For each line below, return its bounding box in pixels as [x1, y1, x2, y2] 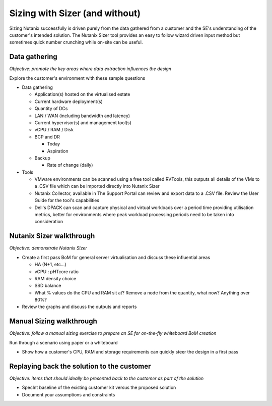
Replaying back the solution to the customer [9, 362, 151, 371]
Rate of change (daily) [47, 162, 93, 168]
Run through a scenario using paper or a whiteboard [9, 339, 118, 345]
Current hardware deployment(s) [34, 98, 103, 105]
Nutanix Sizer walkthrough [9, 232, 95, 240]
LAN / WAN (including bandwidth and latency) [34, 113, 130, 119]
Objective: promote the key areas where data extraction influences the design [9, 66, 171, 72]
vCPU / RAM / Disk [34, 127, 74, 133]
